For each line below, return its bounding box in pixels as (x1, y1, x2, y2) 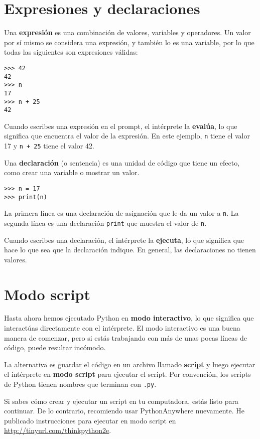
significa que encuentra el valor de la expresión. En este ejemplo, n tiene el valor (4, 130, 250, 141)
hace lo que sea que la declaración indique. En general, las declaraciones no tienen (4, 244, 256, 255)
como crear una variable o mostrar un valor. (4, 167, 140, 178)
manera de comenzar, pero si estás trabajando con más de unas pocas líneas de (4, 332, 247, 343)
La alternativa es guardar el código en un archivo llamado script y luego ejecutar (4, 359, 255, 369)
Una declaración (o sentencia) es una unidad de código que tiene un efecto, (4, 157, 240, 168)
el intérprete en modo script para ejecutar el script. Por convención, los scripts (4, 369, 251, 379)
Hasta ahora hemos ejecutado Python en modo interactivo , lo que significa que (4, 313, 254, 323)
